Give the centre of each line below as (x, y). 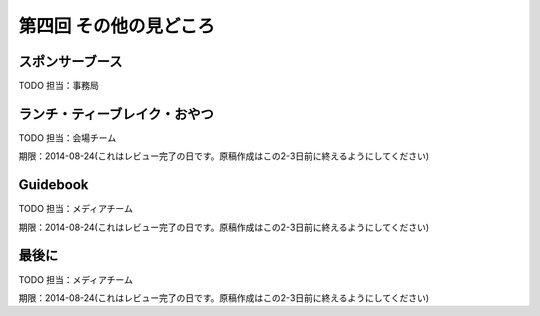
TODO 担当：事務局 (59, 86)
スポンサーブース (70, 61)
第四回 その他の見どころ (116, 26)
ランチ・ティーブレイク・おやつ (116, 113)
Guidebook (53, 185)
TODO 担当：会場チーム (67, 137)
